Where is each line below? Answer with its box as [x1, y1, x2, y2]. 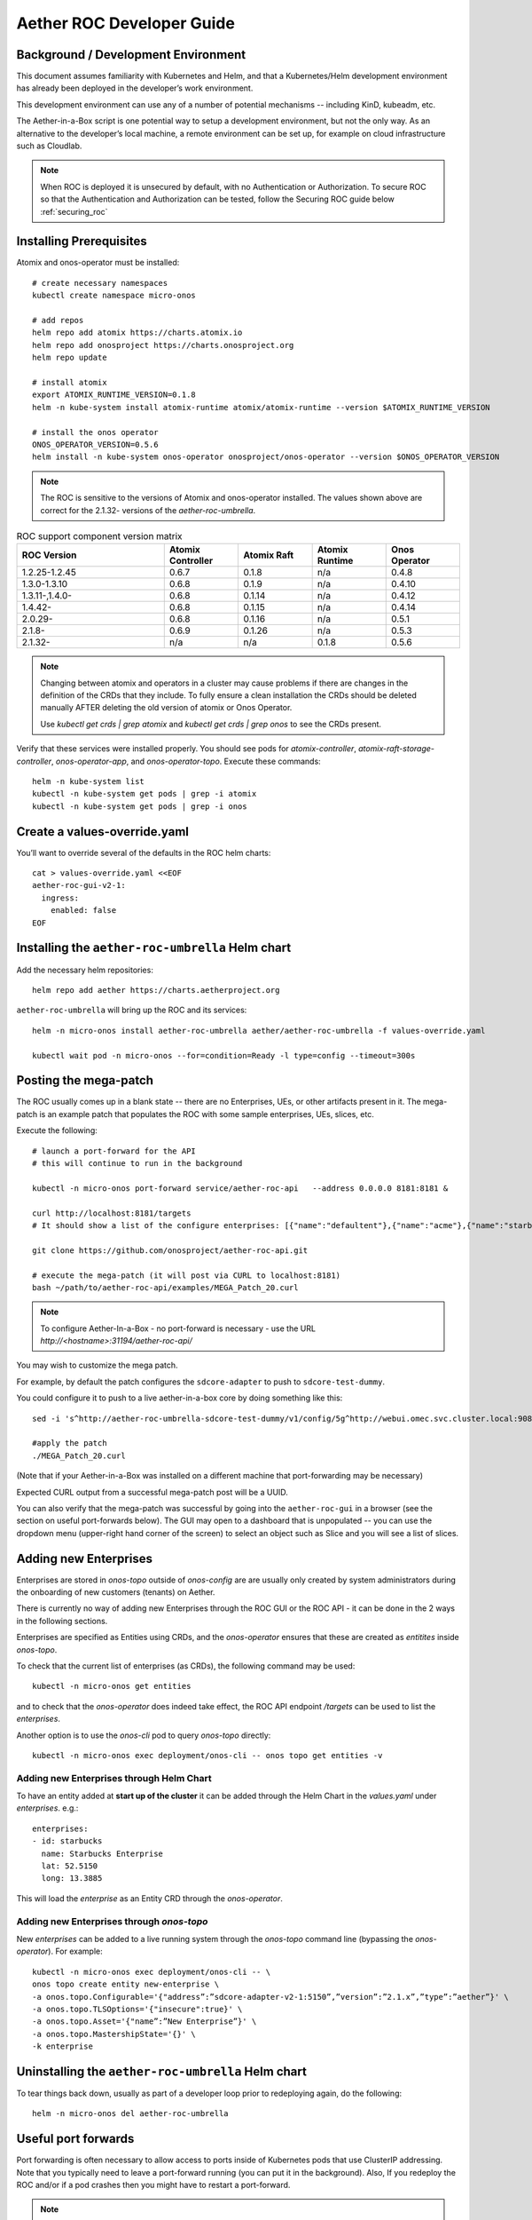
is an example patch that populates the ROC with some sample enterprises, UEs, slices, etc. [39, 1108, 374, 1119]
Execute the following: [16, 1125, 98, 1136]
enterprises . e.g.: [16, 1803, 79, 1813]
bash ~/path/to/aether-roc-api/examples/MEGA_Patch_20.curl [32, 1282, 299, 1292]
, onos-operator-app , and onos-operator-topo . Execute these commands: [51, 756, 321, 766]
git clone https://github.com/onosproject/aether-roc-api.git [32, 1245, 309, 1256]
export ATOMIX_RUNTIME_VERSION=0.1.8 [32, 390, 197, 400]
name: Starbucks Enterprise [41, 1848, 164, 1859]
